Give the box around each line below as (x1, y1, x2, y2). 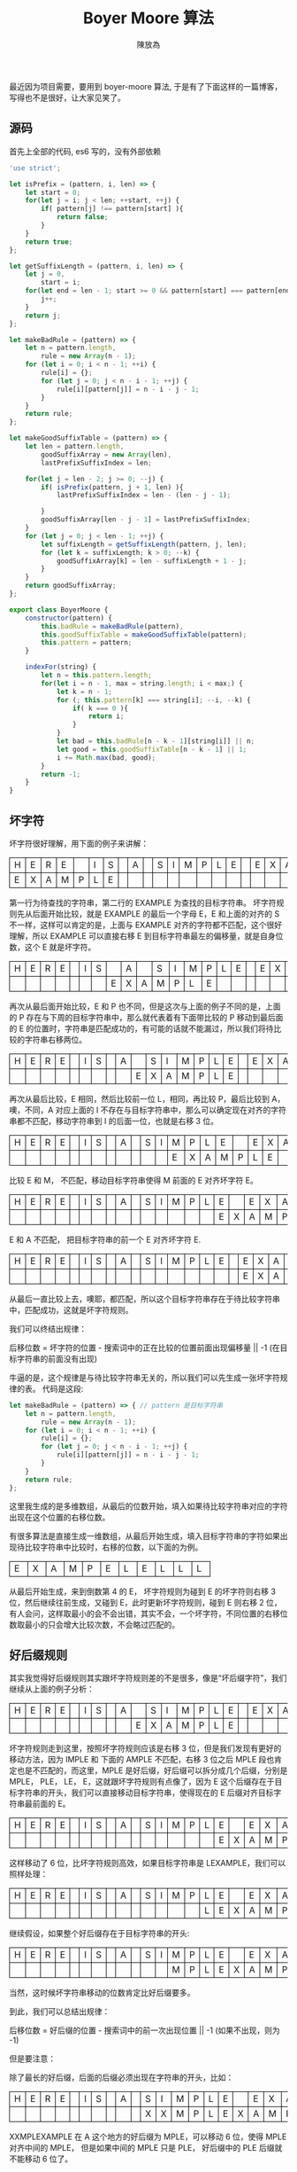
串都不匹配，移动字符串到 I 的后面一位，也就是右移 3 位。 (9, 1115, 219, 1126)
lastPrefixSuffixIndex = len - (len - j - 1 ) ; (56, 491, 232, 500)
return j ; (25, 311, 62, 320)
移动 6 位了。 (24, 2153, 73, 2164)
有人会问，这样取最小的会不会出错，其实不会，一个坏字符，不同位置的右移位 (9, 1608, 288, 1619)
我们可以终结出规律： (9, 1323, 87, 1334)
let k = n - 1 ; (56, 687, 113, 696)
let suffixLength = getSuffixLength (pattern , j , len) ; (41, 540, 247, 549)
